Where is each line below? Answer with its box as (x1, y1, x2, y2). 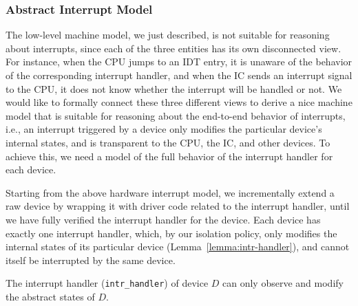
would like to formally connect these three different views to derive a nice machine (6, 95, 352, 109)
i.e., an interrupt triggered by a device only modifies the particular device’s (6, 122, 322, 136)
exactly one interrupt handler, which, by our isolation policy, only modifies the (6, 226, 337, 240)
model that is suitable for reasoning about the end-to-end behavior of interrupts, (6, 108, 346, 122)
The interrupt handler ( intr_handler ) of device (6, 276, 209, 290)
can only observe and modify (222, 276, 344, 290)
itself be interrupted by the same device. (6, 252, 176, 267)
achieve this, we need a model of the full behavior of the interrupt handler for (6, 149, 333, 163)
